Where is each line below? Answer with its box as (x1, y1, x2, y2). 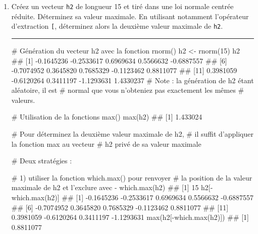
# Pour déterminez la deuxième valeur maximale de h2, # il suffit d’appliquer (11, 129, 253, 139)
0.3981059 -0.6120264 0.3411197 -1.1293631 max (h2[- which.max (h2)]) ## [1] (11, 212, 249, 222)
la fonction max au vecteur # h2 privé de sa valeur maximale (11, 138, 201, 149)
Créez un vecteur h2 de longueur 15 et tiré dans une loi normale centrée (11, 1, 234, 11)
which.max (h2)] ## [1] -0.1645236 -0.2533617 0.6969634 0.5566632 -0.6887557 (11, 192, 253, 203)
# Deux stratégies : (11, 155, 72, 166)
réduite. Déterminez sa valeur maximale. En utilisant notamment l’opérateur (11, 11, 249, 21)
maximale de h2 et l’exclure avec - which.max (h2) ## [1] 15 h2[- (11, 182, 213, 193)
